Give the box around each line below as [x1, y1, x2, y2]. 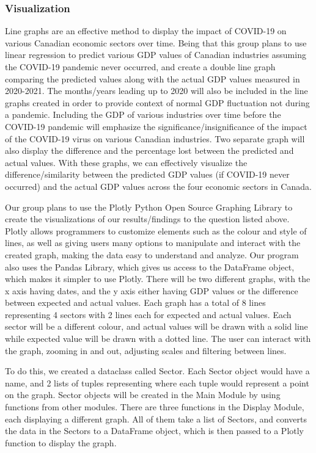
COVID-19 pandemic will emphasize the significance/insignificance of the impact [5, 120, 307, 132]
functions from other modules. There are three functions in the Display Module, [5, 400, 304, 413]
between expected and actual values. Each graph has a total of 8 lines [5, 296, 266, 309]
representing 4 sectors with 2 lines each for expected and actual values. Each [5, 308, 292, 321]
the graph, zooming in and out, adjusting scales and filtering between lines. [5, 344, 287, 357]
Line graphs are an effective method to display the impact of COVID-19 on [5, 24, 287, 37]
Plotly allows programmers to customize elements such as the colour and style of [5, 224, 307, 237]
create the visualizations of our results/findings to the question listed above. [5, 212, 290, 225]
